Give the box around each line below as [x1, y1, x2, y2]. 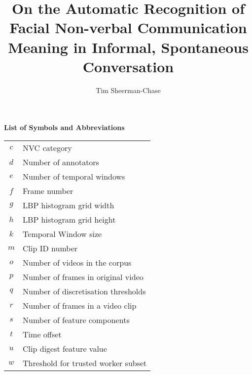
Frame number [23, 185, 73, 196]
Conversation [82, 56, 174, 76]
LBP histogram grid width [23, 199, 114, 211]
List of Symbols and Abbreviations [4, 122, 125, 133]
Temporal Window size [23, 228, 102, 239]
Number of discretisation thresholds [23, 285, 146, 297]
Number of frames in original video [23, 271, 144, 282]
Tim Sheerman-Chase [96, 85, 161, 95]
